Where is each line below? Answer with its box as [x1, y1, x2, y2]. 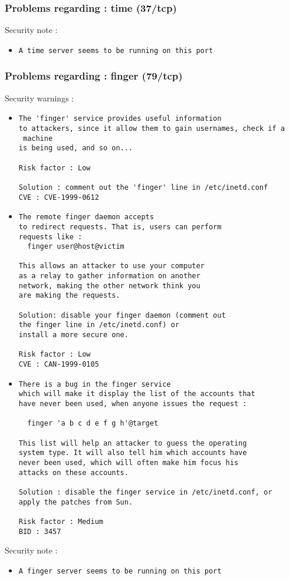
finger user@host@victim [27, 242, 124, 251]
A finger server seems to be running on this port [18, 566, 222, 575]
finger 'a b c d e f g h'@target [27, 419, 159, 428]
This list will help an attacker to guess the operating [18, 439, 247, 447]
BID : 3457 [18, 527, 61, 536]
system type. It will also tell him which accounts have [18, 449, 247, 457]
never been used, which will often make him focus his [18, 458, 239, 467]
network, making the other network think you [18, 281, 201, 290]
